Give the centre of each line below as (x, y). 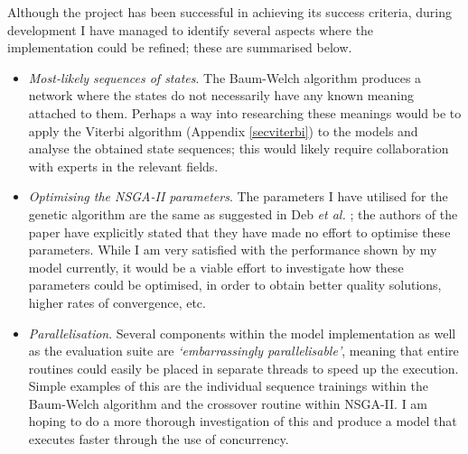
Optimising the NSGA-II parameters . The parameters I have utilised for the (238, 196)
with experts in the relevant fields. (123, 166)
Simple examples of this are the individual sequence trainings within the (228, 386)
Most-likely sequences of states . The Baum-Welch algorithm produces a (225, 77)
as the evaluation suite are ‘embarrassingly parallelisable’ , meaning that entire (243, 351)
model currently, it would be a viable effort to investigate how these (216, 267)
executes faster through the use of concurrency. (159, 439)
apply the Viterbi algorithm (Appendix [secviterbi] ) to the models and (223, 130)
